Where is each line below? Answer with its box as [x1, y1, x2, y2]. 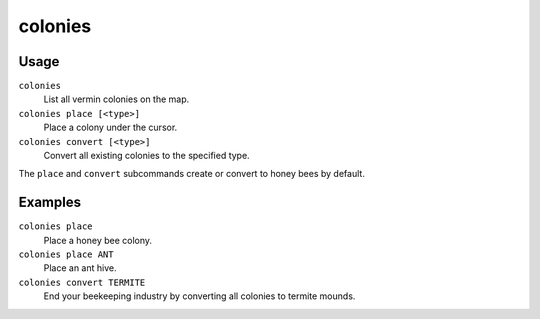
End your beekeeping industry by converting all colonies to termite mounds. [43, 290, 356, 302]
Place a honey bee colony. [43, 234, 153, 246]
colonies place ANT [18, 249, 114, 260]
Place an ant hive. [43, 262, 117, 274]
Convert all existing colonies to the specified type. [43, 150, 250, 162]
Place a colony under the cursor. [43, 121, 178, 134]
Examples [18, 194, 82, 211]
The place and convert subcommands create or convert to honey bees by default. [18, 168, 365, 180]
